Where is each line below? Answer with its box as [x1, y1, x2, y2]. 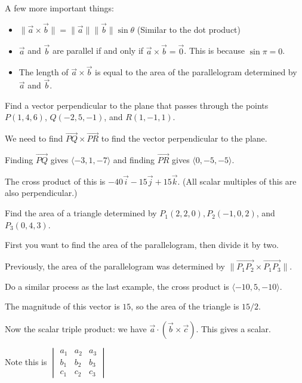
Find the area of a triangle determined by [5, 207, 157, 219]
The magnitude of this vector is [5, 300, 120, 312]
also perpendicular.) [5, 186, 78, 199]
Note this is [5, 355, 47, 367]
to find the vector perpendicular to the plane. [101, 132, 267, 145]
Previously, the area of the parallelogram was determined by [5, 260, 225, 272]
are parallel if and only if [52, 44, 144, 57]
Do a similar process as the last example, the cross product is [5, 280, 229, 292]
